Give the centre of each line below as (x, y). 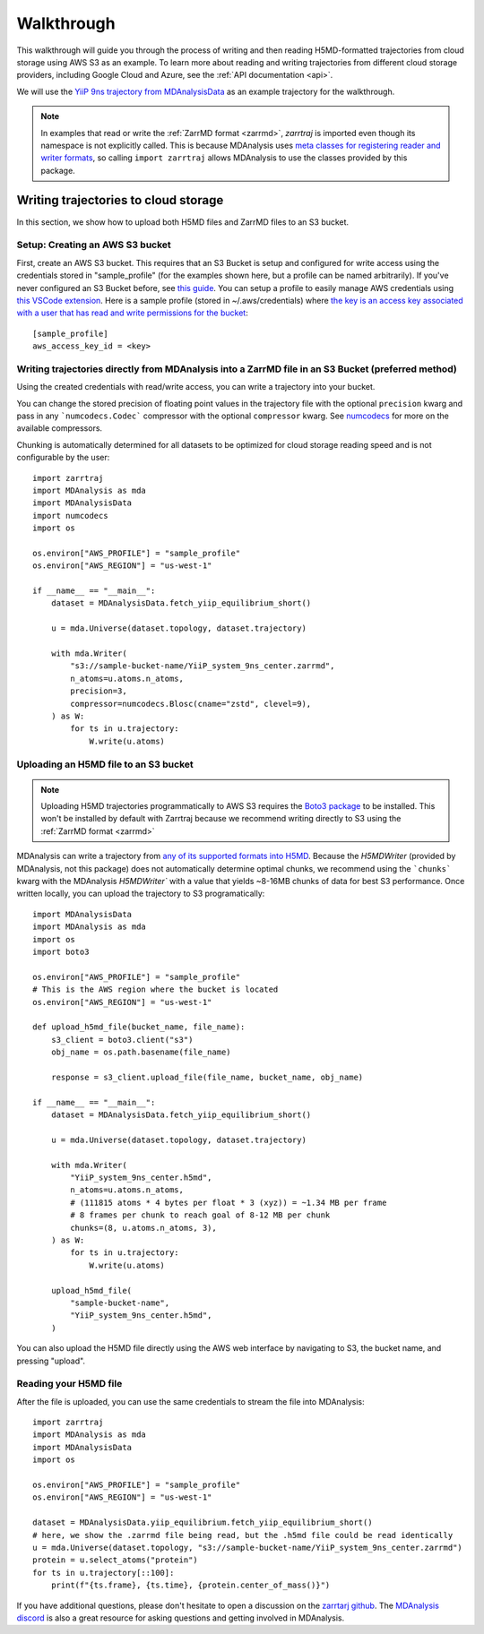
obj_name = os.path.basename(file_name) (141, 1052)
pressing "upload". (51, 1361)
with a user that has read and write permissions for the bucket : (132, 313)
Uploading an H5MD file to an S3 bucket (105, 764)
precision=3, (99, 691)
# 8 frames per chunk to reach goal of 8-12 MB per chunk (200, 1215)
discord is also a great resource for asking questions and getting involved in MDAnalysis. (181, 1618)
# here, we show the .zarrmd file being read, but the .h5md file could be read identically (243, 1535)
